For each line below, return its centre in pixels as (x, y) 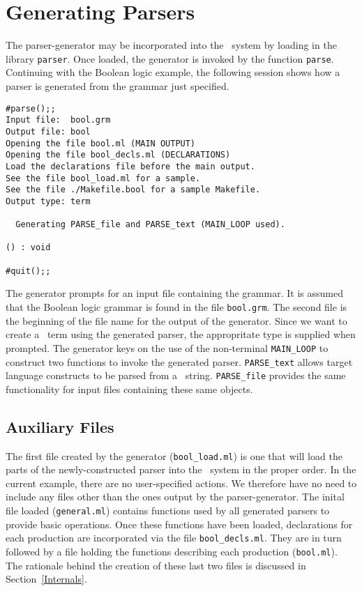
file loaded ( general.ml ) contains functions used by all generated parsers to (168, 511)
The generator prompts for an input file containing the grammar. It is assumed (174, 293)
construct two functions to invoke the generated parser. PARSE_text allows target (179, 361)
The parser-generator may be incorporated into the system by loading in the (171, 45)
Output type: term (48, 201)
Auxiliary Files (60, 426)
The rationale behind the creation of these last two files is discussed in (156, 565)
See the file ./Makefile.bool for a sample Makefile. (133, 190)
